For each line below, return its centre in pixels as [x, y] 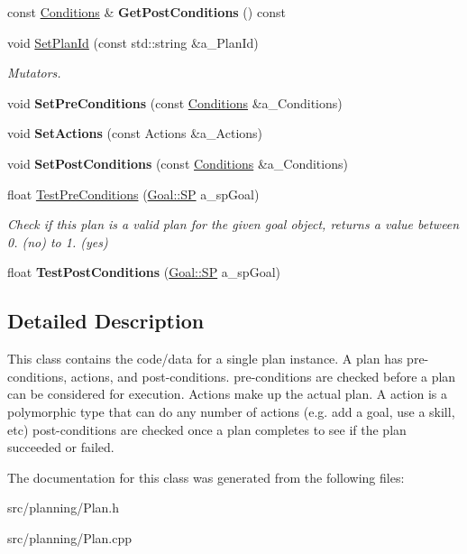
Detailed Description [106, 321]
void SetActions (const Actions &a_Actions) [135, 133]
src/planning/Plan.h [64, 508]
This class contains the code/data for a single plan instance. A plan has [205, 359]
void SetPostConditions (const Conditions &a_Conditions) [178, 163]
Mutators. [34, 73]
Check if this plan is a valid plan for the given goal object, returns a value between [233, 224]
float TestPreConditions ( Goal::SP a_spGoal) [133, 194]
